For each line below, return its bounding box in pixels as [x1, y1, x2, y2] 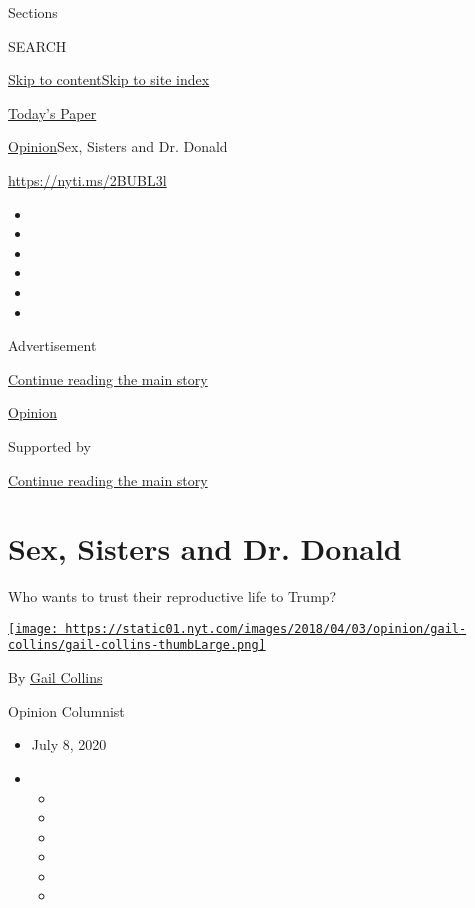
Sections [8, 2, 58, 22]
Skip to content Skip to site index [8, 69, 210, 90]
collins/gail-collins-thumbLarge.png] [8, 638, 266, 653]
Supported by [8, 435, 91, 456]
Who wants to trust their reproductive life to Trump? [8, 586, 337, 607]
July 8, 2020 [31, 734, 107, 755]
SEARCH [8, 35, 67, 56]
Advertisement [8, 335, 97, 356]
